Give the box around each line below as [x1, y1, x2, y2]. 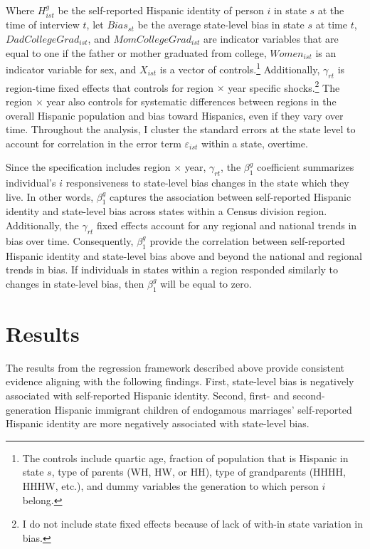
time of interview [6, 17, 80, 32]
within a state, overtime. [201, 135, 308, 150]
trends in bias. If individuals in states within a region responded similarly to [6, 262, 339, 277]
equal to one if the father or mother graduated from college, [6, 45, 267, 60]
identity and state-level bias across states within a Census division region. [6, 204, 327, 219]
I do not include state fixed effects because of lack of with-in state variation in [22, 516, 364, 531]
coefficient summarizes [257, 160, 354, 174]
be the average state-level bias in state [137, 17, 305, 32]
